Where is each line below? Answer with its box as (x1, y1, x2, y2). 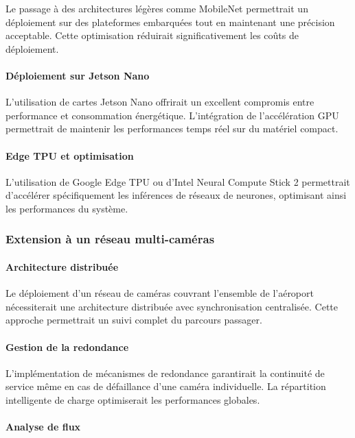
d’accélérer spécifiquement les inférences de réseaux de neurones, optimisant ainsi (5, 188, 347, 202)
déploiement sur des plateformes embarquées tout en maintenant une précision (5, 14, 335, 29)
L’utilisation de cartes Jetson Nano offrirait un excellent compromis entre (5, 95, 314, 109)
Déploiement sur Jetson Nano (5, 68, 150, 82)
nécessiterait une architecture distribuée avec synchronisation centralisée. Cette (5, 299, 339, 313)
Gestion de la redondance (5, 339, 129, 354)
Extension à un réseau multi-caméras (5, 230, 215, 247)
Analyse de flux (5, 419, 81, 434)
